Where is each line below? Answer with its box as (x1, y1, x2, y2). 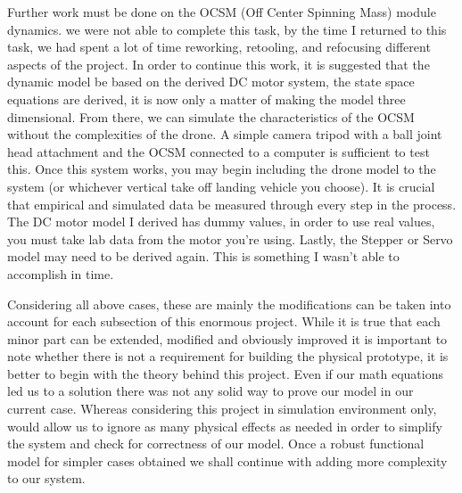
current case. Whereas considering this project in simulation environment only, (7, 399, 437, 418)
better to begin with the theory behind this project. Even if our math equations (7, 364, 444, 382)
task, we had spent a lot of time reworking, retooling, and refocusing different (7, 37, 431, 56)
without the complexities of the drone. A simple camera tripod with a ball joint (7, 125, 442, 144)
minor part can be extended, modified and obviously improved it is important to (7, 329, 448, 348)
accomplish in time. (7, 264, 114, 283)
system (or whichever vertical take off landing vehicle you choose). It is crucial (7, 177, 435, 195)
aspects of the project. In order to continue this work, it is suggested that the (7, 54, 430, 73)
